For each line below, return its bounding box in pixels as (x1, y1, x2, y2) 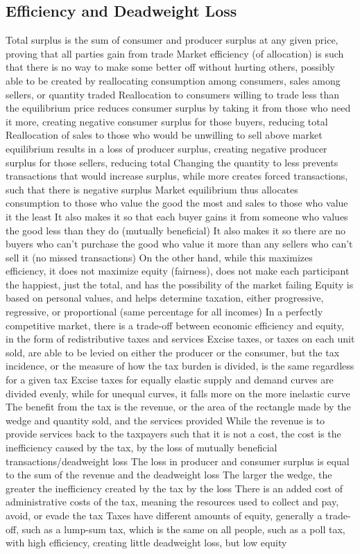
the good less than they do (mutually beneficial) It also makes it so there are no (6, 223, 346, 237)
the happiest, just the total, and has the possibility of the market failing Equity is (6, 277, 354, 291)
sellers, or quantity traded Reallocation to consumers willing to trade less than (6, 87, 340, 101)
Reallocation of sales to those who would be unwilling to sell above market (6, 128, 323, 142)
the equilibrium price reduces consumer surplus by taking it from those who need (6, 101, 351, 115)
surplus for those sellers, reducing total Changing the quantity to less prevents (6, 155, 338, 169)
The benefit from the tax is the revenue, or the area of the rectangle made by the (6, 399, 351, 414)
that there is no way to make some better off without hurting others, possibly (6, 60, 335, 74)
